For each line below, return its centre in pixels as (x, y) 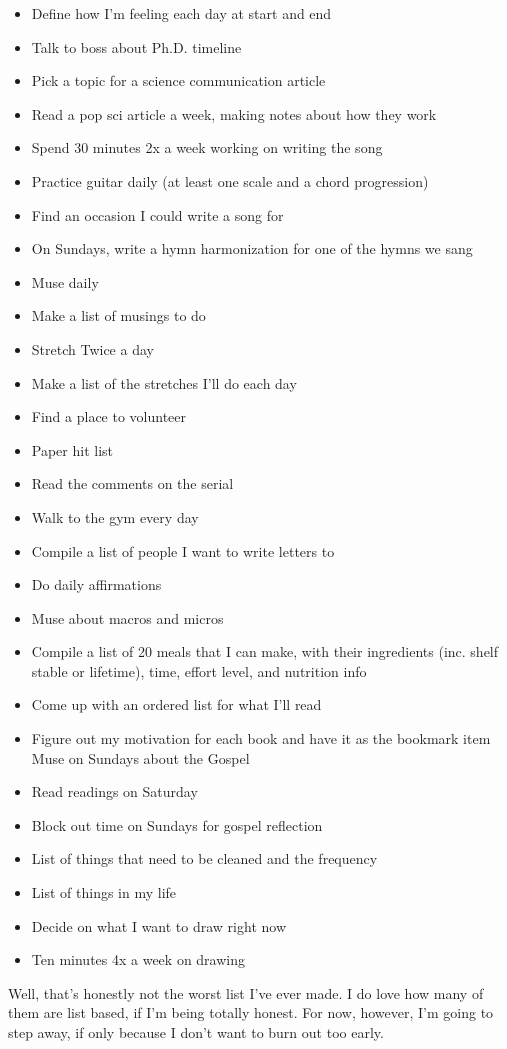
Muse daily (65, 281)
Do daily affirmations (96, 584)
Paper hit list (72, 449)
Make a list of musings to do (118, 315)
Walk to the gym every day (115, 516)
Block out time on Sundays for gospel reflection (177, 824)
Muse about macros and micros (127, 617)
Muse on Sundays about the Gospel (140, 757)
